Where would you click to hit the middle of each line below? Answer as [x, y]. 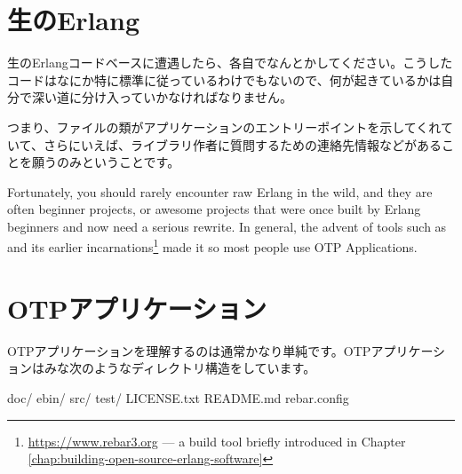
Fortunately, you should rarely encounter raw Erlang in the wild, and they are [220, 191]
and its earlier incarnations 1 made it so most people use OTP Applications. [212, 246]
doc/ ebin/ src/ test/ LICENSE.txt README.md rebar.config [178, 398]
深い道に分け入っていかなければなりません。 [162, 97]
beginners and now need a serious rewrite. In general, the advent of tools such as [227, 226]
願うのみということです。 [106, 162]
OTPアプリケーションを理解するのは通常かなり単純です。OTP [189, 350]
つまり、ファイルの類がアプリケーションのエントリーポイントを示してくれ [224, 126]
